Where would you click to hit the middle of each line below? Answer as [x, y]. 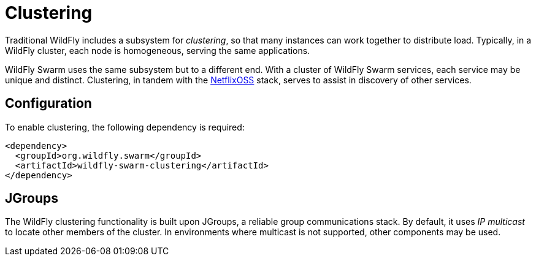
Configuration [48, 104]
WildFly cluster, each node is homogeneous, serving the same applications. [158, 50]
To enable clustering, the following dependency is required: [125, 127]
